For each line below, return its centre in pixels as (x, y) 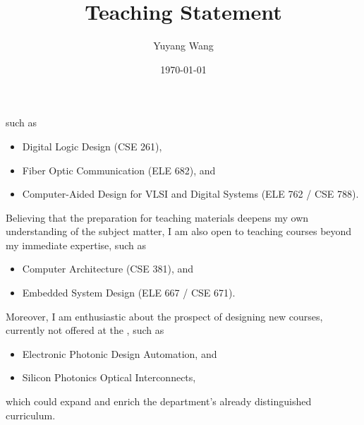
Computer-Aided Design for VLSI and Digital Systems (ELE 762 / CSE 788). (190, 194)
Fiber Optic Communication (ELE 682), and (119, 170)
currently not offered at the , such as (85, 330)
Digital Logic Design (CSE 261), (92, 146)
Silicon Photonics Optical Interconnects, (109, 377)
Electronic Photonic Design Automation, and (120, 353)
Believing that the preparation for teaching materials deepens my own (157, 217)
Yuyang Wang (183, 46)
